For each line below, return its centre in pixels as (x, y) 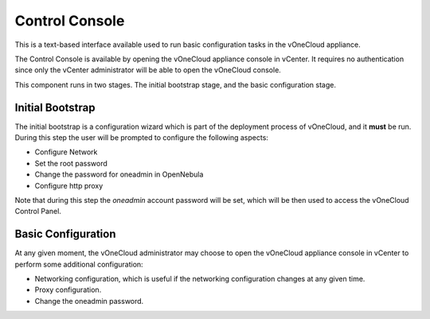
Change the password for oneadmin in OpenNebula (119, 174)
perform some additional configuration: (79, 264)
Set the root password (71, 163)
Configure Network (66, 152)
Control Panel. (38, 212)
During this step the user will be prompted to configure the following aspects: (141, 138)
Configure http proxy (69, 185)
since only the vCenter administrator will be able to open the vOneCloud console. (148, 70)
